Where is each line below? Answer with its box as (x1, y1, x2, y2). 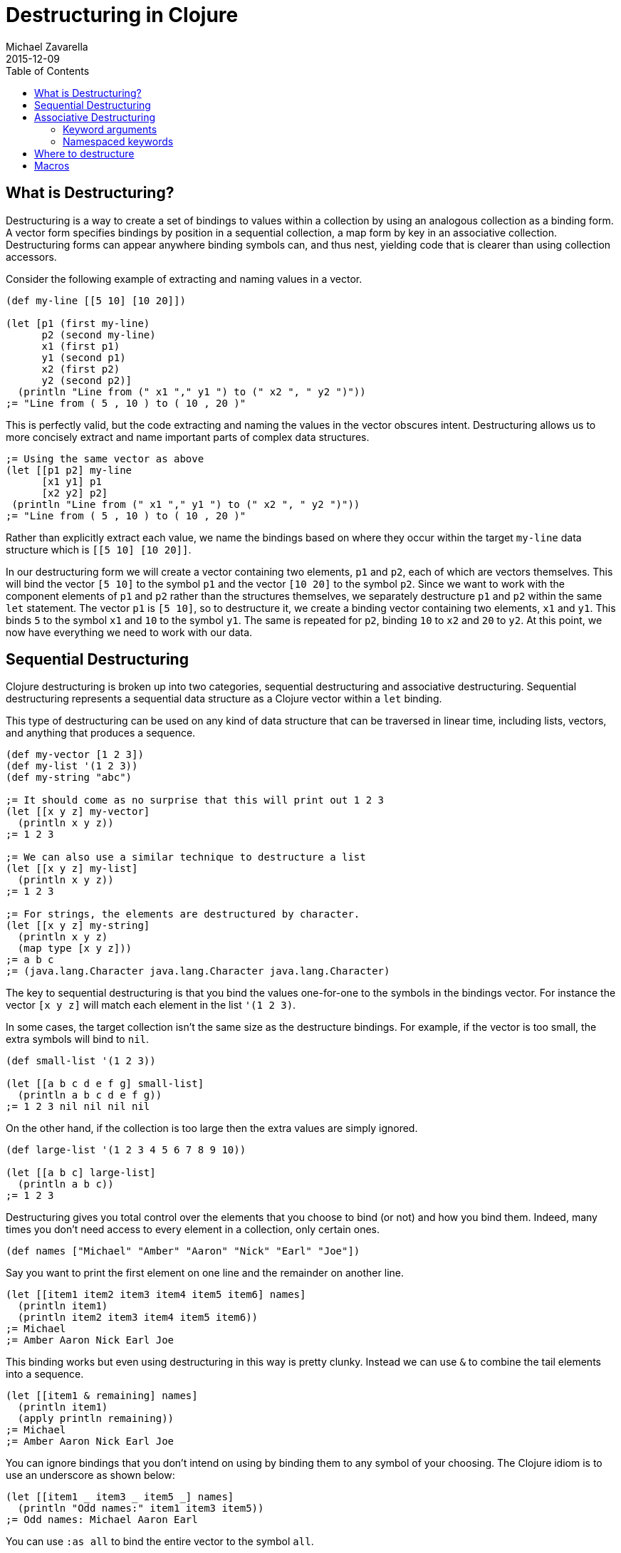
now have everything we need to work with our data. (6, 625, 253, 638)
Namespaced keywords (63, 135, 174, 147)
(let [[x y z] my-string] (6, 920, 150, 932)
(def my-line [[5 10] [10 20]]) (6, 294, 186, 306)
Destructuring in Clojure (6, 3, 239, 27)
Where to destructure (34, 147, 135, 160)
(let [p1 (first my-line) (6, 317, 150, 329)
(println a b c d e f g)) (17, 1089, 162, 1101)
